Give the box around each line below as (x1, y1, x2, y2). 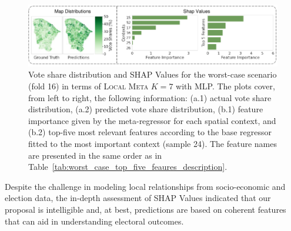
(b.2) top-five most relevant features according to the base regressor (28, 126, 272, 138)
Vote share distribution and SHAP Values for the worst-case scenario (28, 68, 277, 81)
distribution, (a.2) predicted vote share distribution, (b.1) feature (28, 103, 263, 115)
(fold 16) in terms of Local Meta (28, 79, 149, 92)
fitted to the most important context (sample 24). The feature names (28, 137, 277, 149)
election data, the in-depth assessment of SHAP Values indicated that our (5, 192, 271, 204)
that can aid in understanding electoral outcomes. (5, 215, 184, 227)
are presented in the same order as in (28, 149, 162, 161)
